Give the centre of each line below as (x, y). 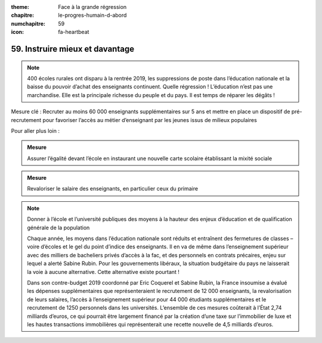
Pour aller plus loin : (35, 130)
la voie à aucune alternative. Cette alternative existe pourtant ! (103, 272)
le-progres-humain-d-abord (92, 15)
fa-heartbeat (74, 32)
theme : (20, 7)
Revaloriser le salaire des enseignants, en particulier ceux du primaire (113, 189)
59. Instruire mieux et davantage (72, 49)
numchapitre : (28, 23)
